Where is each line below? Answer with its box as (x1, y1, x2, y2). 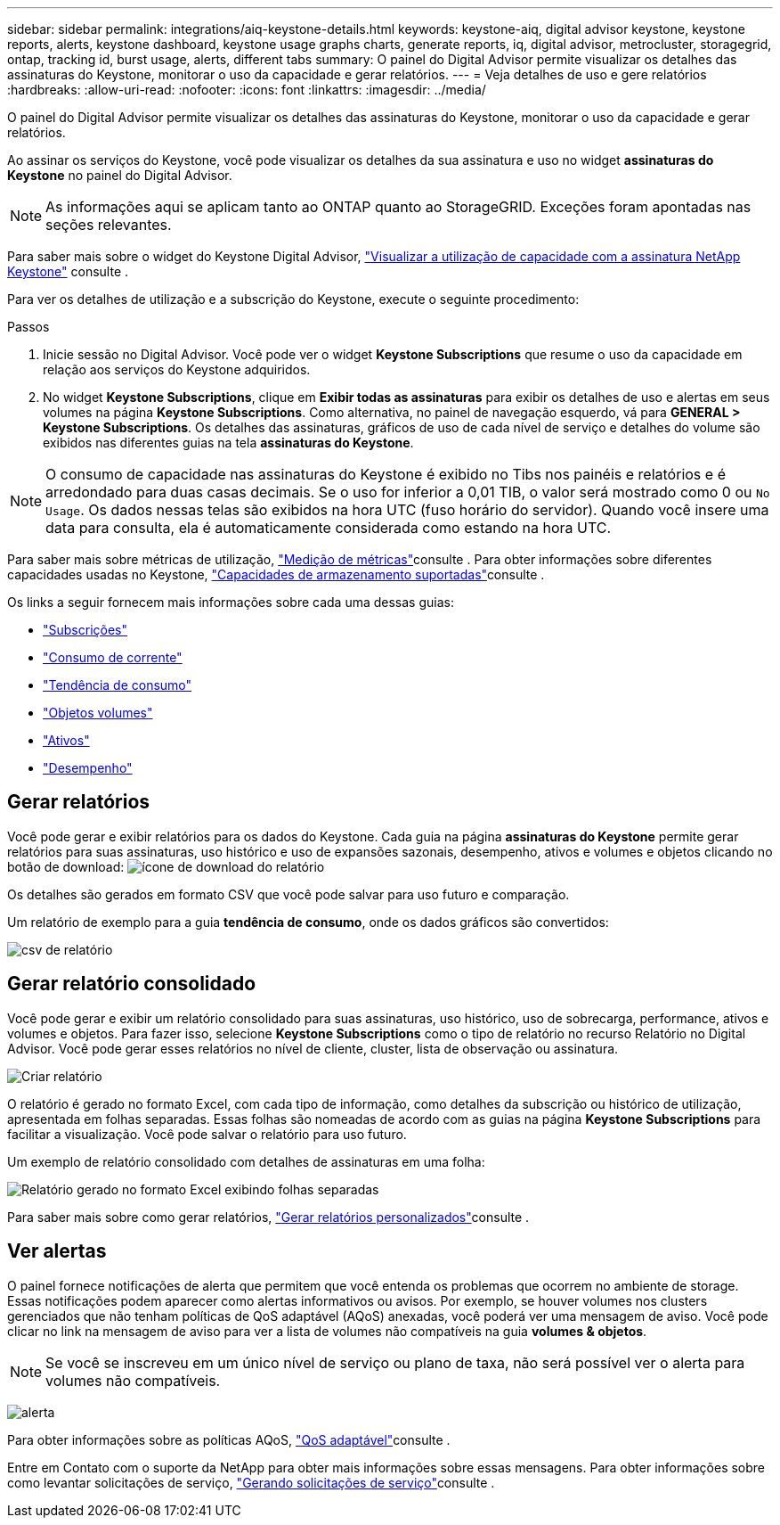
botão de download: (7, 858, 125, 874)
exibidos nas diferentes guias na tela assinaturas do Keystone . (43, 435, 414, 450)
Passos (7, 319, 50, 334)
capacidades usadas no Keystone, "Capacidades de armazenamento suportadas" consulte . (7, 567, 545, 582)
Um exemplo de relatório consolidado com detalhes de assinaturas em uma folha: (7, 1153, 485, 1169)
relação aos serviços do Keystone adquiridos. (43, 362, 311, 377)
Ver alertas (7, 1240, 107, 1263)
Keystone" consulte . (7, 264, 129, 279)
